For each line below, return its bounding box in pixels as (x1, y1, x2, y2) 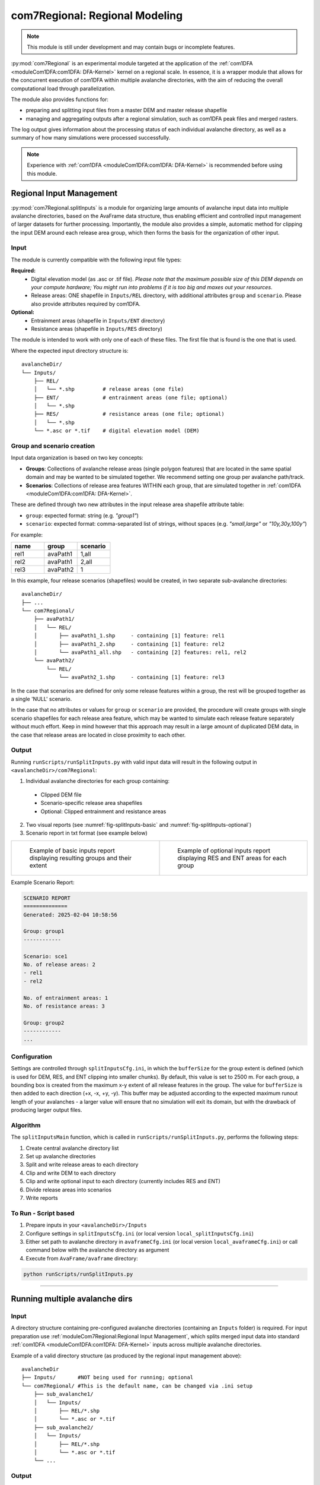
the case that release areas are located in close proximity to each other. (11, 731, 186, 738)
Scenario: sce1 (23, 953, 68, 959)
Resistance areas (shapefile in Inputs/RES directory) (31, 325, 163, 332)
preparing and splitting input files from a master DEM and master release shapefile (25, 107, 228, 114)
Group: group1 (23, 928, 65, 935)
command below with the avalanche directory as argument (25, 1246, 169, 1253)
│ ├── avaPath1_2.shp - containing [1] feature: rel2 (33, 640, 225, 647)
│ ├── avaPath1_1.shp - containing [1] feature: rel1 (33, 633, 225, 639)
